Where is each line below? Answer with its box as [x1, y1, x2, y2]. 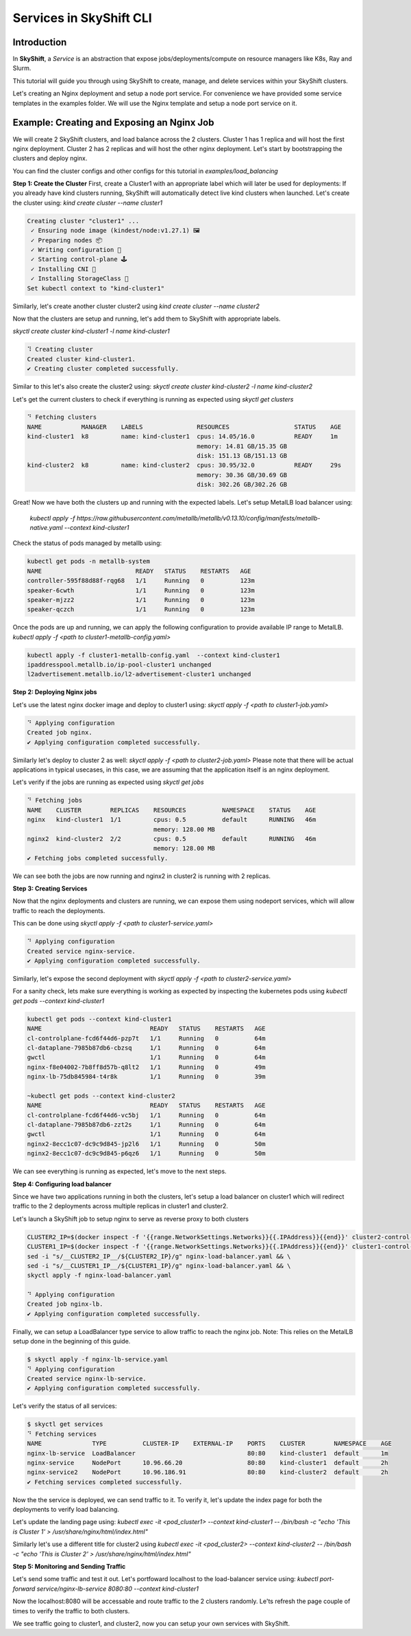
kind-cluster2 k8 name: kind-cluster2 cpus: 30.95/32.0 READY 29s [27, 461, 342, 470]
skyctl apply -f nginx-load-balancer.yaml [27, 1271, 172, 1280]
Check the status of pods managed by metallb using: [12, 539, 162, 547]
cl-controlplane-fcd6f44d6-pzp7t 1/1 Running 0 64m [27, 1034, 266, 1042]
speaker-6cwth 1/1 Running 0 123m [27, 586, 255, 594]
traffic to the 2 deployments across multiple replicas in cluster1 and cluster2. [12, 1202, 229, 1210]
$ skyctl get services [27, 1420, 103, 1428]
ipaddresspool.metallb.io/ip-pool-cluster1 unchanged [27, 661, 212, 669]
